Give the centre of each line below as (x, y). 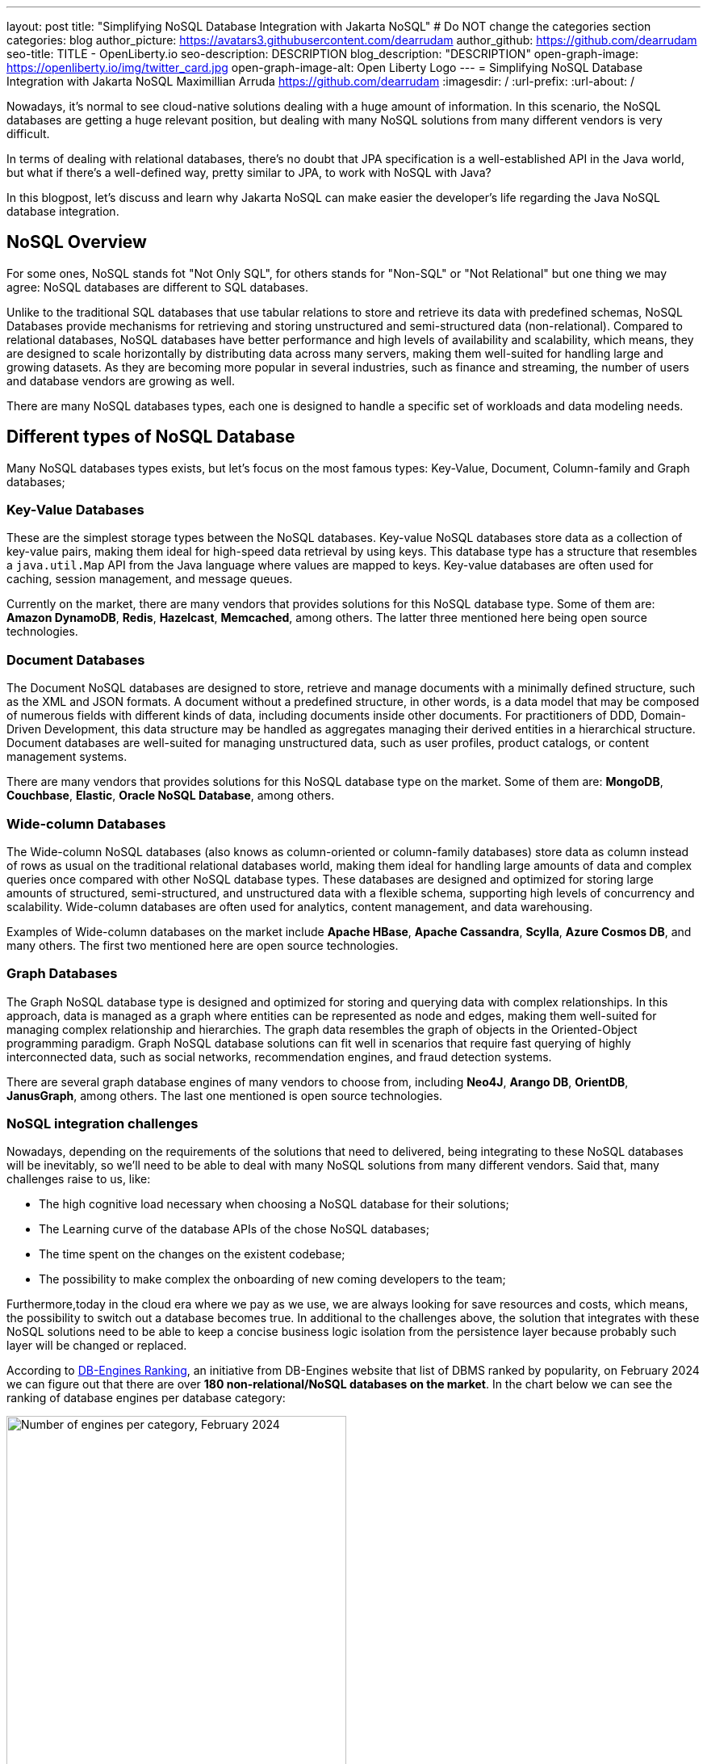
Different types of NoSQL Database (151, 437)
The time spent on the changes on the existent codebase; (192, 1254)
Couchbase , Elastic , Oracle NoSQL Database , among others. (171, 796)
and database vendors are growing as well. (121, 380)
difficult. (28, 134)
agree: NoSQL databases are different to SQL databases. (157, 287)
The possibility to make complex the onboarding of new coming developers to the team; (272, 1279)
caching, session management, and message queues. (150, 579)
